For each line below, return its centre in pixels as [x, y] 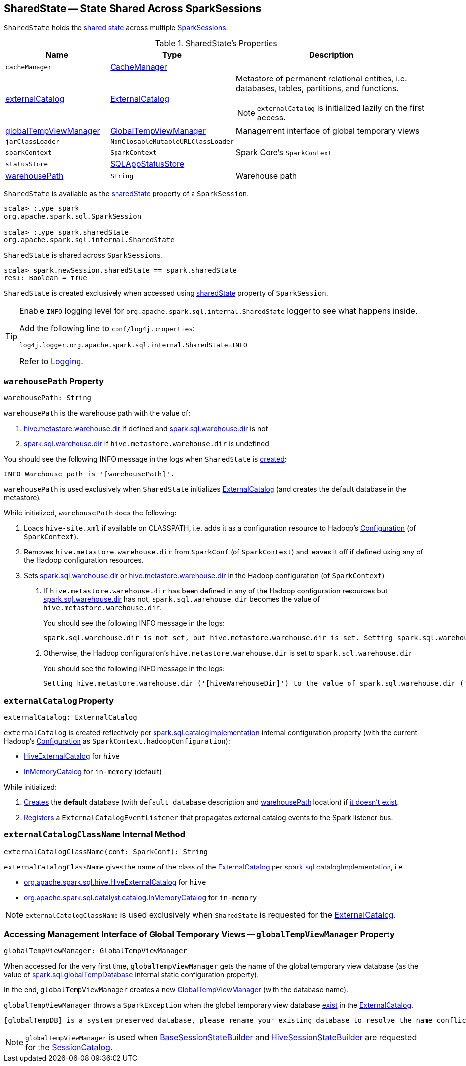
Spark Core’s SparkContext [284, 152]
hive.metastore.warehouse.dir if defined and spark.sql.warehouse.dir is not [146, 429]
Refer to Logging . [51, 362]
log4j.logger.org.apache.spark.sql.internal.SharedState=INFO [133, 345]
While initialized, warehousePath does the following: [90, 513]
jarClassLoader [33, 142]
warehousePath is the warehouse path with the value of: [97, 413]
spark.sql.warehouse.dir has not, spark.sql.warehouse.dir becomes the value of [182, 599]
